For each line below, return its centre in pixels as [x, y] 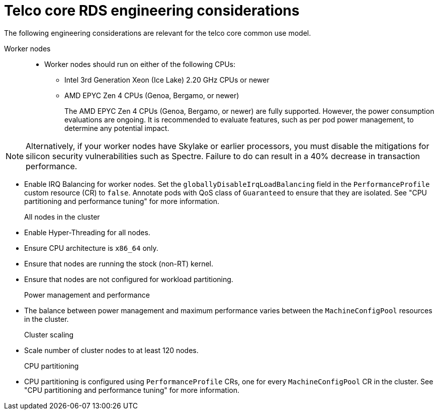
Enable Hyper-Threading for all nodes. [87, 232]
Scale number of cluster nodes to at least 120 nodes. [111, 350]
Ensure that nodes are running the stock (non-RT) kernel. [119, 263]
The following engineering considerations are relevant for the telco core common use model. [158, 33]
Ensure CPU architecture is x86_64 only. [91, 248]
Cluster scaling [49, 334]
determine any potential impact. [117, 128]
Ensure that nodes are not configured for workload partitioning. [129, 279]
